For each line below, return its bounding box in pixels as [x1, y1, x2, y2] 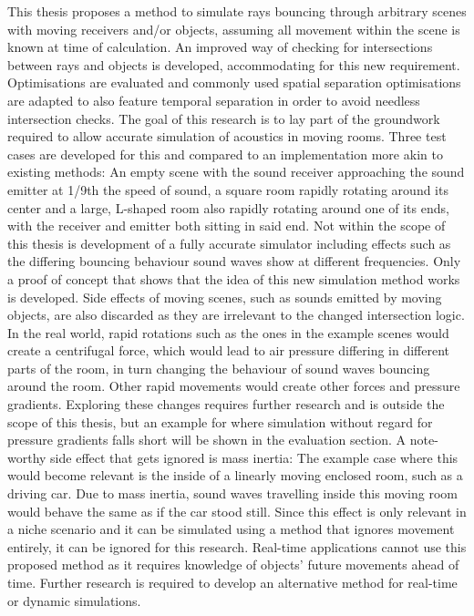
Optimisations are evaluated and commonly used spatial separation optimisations [7, 73, 461, 92]
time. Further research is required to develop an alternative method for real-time [7, 573, 458, 591]
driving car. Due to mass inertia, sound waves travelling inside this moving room [7, 484, 458, 503]
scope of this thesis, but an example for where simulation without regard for [7, 412, 433, 431]
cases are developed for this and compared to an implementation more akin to [7, 144, 443, 163]
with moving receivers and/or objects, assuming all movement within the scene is [7, 19, 460, 38]
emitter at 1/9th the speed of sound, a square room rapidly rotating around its [7, 180, 448, 199]
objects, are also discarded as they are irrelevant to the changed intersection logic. [7, 305, 465, 324]
